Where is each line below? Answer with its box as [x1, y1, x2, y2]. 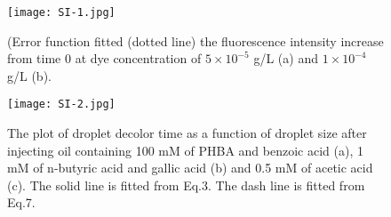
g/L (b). [7, 66, 52, 84]
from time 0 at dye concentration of [7, 49, 202, 68]
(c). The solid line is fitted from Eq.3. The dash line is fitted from [7, 175, 365, 194]
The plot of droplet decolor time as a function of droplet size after [7, 124, 367, 142]
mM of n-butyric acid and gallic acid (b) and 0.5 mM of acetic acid [7, 158, 373, 177]
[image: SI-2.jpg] [7, 98, 116, 111]
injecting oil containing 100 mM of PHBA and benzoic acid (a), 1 [7, 141, 363, 159]
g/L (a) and [253, 49, 318, 68]
